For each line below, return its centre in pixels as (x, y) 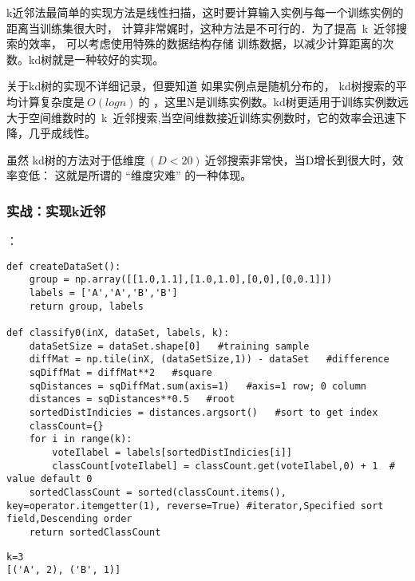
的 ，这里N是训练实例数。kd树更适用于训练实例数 (268, 101)
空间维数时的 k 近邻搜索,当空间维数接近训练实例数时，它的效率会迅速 (212, 117)
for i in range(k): (81, 439)
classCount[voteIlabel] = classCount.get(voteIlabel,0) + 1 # (223, 466)
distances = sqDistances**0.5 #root (132, 399)
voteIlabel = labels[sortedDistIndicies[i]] (172, 452)
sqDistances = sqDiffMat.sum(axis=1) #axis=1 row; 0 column (198, 386)
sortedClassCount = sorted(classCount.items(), (158, 492)
